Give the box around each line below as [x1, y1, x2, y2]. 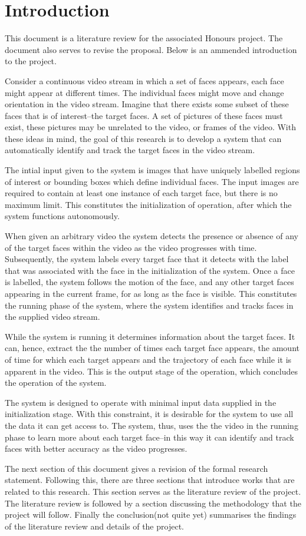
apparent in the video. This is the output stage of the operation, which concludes [5, 365, 298, 377]
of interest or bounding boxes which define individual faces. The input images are [5, 175, 299, 187]
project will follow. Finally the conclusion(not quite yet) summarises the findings [5, 508, 297, 521]
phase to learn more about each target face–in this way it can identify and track [5, 431, 294, 443]
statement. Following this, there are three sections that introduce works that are [5, 474, 295, 486]
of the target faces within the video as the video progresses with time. [5, 241, 257, 253]
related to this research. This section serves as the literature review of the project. [5, 485, 301, 497]
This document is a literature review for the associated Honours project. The [5, 32, 283, 44]
